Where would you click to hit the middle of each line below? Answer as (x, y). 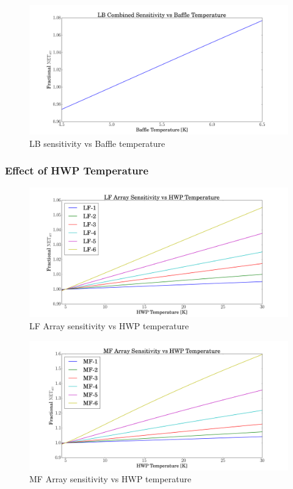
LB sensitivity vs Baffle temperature (97, 143)
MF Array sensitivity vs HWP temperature (110, 479)
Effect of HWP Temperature (77, 170)
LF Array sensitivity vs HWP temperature (109, 326)
